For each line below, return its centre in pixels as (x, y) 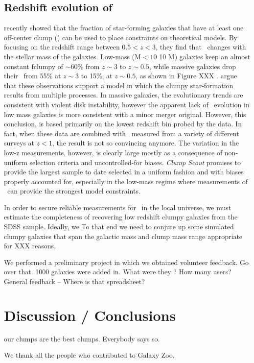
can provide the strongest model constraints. (74, 191)
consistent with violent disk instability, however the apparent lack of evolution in (127, 104)
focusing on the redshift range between (62, 47)
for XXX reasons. (30, 246)
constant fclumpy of (34, 66)
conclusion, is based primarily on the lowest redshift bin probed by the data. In (123, 124)
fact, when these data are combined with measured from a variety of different (122, 133)
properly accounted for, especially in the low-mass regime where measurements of (126, 181)
